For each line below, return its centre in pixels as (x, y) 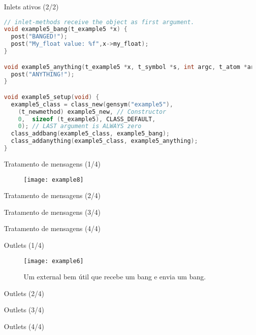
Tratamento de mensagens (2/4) (52, 195)
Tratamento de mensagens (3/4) (52, 212)
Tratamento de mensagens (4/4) (52, 228)
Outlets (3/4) (24, 310)
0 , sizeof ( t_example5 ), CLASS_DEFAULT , (87, 119)
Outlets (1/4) (24, 245)
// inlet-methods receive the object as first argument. (99, 22)
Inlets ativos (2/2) (31, 6)
